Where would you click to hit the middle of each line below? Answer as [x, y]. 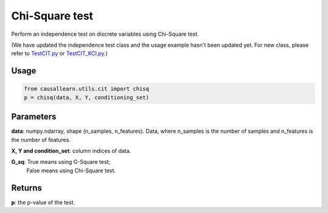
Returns [27, 188]
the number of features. [41, 140]
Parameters [34, 117]
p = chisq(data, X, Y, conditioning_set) [87, 97]
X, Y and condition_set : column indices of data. [71, 151]
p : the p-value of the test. [43, 202]
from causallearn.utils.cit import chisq [87, 89]
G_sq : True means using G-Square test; [61, 162]
